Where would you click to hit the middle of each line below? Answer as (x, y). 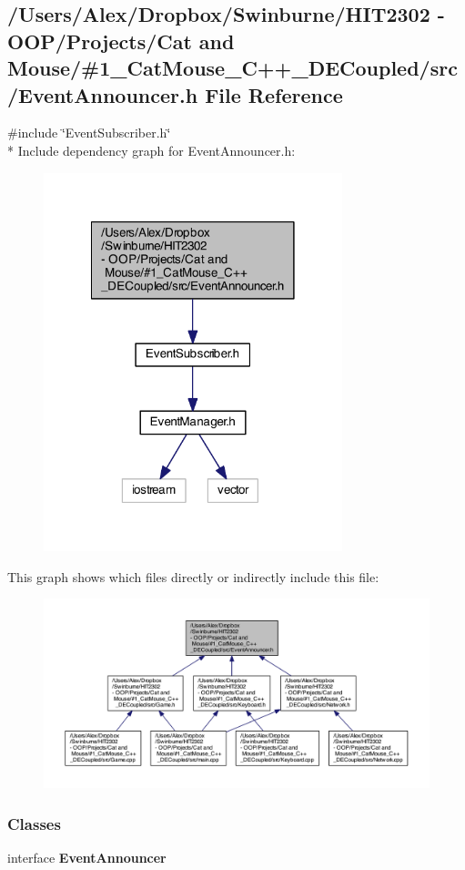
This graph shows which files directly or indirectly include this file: (193, 576)
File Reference (274, 94)
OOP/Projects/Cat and (121, 41)
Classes (34, 823)
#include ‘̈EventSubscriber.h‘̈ (89, 133)
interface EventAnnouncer (87, 858)
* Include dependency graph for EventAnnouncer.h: (152, 150)
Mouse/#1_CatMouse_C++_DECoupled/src (232, 68)
